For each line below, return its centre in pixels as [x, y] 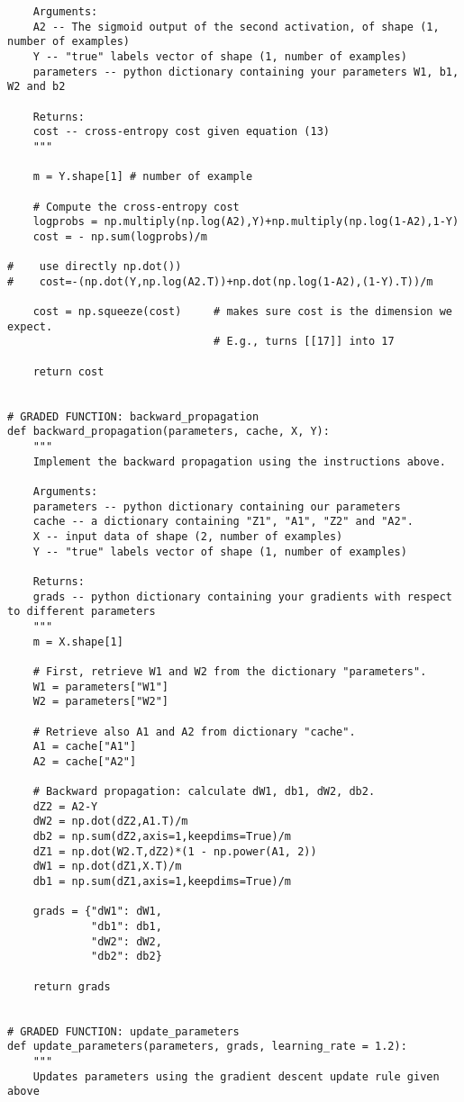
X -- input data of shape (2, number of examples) [188, 536]
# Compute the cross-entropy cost [136, 207]
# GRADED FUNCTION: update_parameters [123, 1031]
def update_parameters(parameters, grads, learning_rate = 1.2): [207, 1047]
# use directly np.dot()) [95, 267]
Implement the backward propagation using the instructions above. [239, 461]
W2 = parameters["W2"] [100, 702]
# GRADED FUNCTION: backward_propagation [133, 416]
